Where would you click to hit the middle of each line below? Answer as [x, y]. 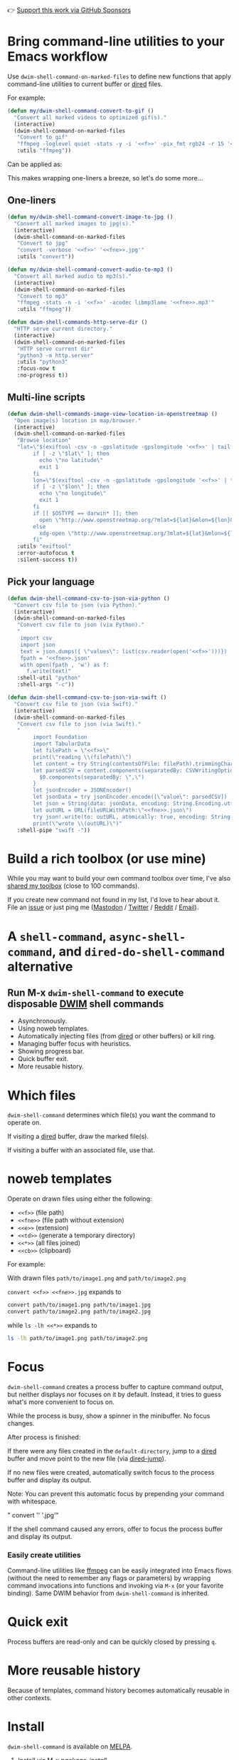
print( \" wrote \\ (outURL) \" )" [78, 823]
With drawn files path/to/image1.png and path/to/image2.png [97, 1278]
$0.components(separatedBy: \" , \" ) [91, 777]
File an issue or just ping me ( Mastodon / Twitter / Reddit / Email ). [103, 907]
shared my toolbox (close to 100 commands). [74, 886]
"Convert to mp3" [43, 296]
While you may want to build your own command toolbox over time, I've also [119, 879]
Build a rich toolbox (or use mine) [107, 859]
